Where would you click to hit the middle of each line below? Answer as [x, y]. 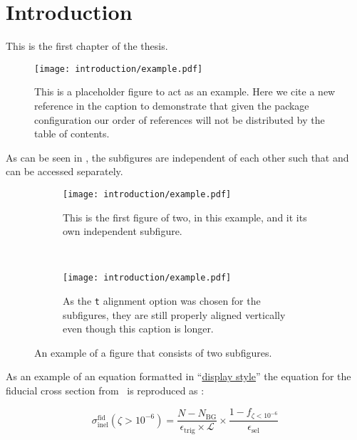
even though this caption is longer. [138, 329]
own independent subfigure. [123, 231]
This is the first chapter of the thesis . [87, 46]
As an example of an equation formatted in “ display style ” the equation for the [178, 376]
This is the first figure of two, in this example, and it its [185, 217]
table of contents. [72, 133]
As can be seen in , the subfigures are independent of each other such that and [177, 157]
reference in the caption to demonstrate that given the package [172, 105]
